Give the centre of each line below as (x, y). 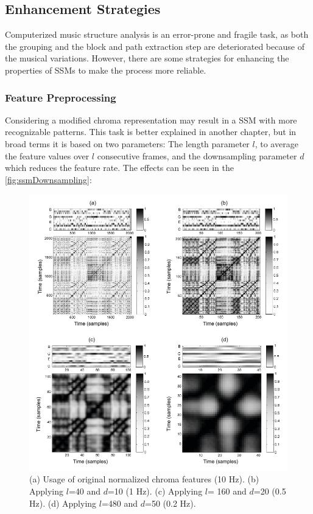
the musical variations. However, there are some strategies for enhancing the (147, 58)
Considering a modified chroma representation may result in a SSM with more (151, 120)
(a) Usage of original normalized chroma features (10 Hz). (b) (144, 479)
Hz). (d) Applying (63, 503)
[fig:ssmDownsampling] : (48, 179)
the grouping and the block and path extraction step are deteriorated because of (155, 46)
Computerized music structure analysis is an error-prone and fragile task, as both (157, 34)
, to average (276, 143)
